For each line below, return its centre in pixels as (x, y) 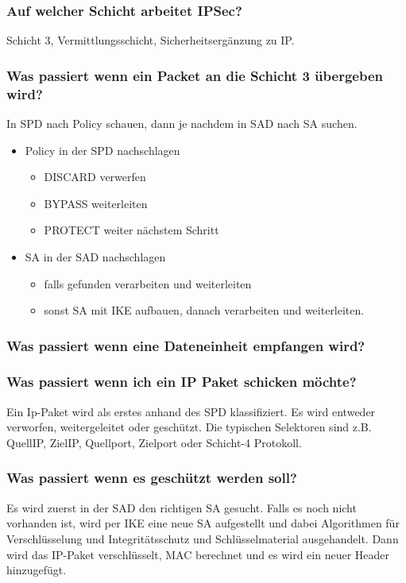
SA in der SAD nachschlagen (95, 256)
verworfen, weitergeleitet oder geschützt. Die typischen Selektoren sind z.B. (189, 427)
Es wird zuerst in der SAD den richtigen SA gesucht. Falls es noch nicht (182, 507)
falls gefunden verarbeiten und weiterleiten (148, 283)
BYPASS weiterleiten (96, 203)
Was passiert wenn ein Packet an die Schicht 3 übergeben (195, 75)
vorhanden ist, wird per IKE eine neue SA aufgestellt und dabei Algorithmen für (203, 523)
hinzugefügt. (37, 570)
